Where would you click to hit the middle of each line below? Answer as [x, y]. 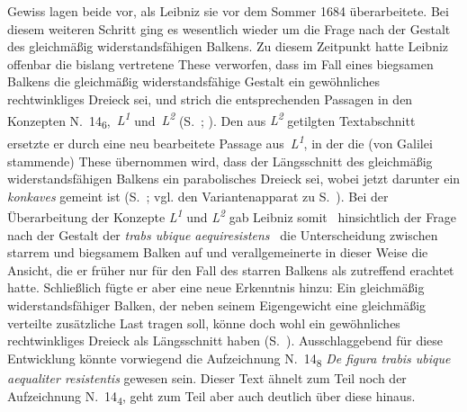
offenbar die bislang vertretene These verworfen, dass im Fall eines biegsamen [220, 63]
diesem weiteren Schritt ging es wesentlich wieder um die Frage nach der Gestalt [229, 28]
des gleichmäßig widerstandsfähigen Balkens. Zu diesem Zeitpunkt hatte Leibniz [228, 46]
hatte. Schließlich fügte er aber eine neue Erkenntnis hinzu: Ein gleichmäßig [216, 287]
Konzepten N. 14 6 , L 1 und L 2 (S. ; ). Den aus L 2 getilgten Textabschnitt [211, 120]
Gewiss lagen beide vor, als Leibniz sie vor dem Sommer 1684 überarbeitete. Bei [228, 11]
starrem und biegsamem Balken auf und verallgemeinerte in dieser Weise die [218, 252]
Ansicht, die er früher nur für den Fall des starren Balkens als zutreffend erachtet [231, 269]
